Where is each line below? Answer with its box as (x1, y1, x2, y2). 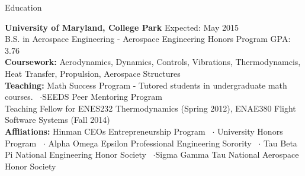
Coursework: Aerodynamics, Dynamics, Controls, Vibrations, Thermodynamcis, (5, 56, 301, 68)
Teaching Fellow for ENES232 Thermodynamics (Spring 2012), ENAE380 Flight (5, 102, 296, 114)
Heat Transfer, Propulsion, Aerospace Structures (5, 67, 181, 79)
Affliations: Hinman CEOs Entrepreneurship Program (5, 125, 206, 137)
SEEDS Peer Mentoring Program (42, 90, 162, 103)
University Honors (217, 125, 283, 137)
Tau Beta (263, 136, 297, 149)
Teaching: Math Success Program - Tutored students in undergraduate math (5, 79, 287, 91)
